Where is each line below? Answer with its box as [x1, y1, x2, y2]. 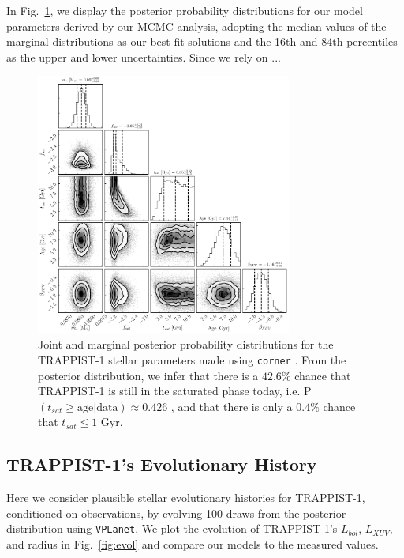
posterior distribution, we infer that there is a [38, 367, 259, 383]
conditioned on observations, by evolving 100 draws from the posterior [6, 504, 346, 521]
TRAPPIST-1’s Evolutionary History [6, 452, 317, 477]
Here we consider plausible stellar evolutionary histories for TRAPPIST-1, [6, 489, 365, 506]
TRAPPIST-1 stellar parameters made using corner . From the [38, 351, 346, 368]
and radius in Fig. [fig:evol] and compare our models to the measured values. [6, 535, 379, 552]
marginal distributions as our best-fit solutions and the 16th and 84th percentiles [6, 33, 398, 50]
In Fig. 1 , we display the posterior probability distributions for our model [6, 2, 363, 18]
